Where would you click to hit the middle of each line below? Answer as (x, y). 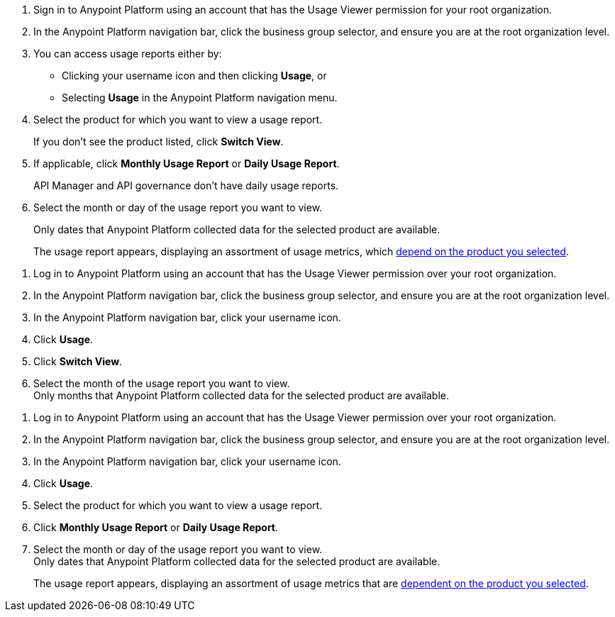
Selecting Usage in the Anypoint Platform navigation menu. (200, 98)
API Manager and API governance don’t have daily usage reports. (186, 185)
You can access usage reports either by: (128, 54)
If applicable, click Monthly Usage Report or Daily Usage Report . (187, 163)
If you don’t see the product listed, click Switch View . (159, 141)
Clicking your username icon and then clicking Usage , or (194, 76)
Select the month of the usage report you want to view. (162, 383)
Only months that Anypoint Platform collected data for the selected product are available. (241, 395)
